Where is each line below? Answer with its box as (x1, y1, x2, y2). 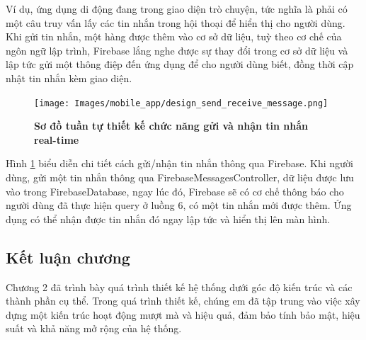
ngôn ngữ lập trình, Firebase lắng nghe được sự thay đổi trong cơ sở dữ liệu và (6, 42, 348, 57)
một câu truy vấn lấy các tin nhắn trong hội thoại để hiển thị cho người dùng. (6, 15, 345, 30)
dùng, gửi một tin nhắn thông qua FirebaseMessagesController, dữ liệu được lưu (6, 170, 354, 184)
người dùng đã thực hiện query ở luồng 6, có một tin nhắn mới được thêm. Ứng (6, 198, 352, 212)
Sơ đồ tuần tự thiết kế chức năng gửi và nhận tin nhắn (34, 118, 309, 133)
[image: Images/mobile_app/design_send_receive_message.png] (34, 98, 328, 108)
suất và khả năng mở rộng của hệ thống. (6, 321, 182, 336)
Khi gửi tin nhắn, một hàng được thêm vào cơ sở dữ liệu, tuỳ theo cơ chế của (6, 29, 342, 44)
